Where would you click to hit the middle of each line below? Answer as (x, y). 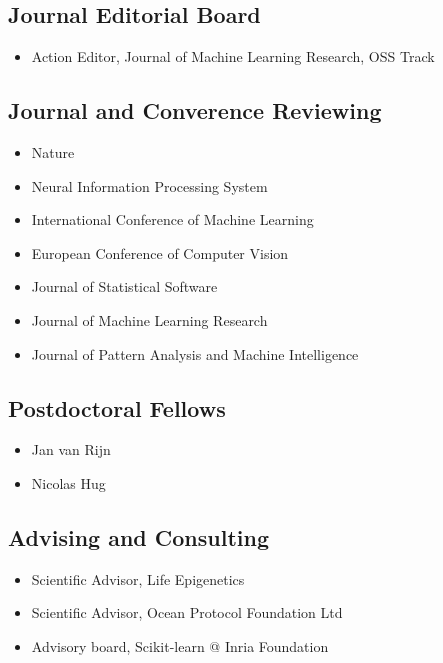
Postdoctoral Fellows (117, 407)
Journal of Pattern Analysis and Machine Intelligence (195, 353)
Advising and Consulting (139, 536)
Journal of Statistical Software (124, 286)
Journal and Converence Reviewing (195, 110)
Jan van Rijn (71, 449)
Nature (53, 152)
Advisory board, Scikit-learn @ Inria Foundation (180, 645)
